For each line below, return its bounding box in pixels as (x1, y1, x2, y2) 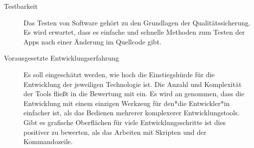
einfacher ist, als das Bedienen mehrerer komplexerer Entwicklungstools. (23, 107, 240, 118)
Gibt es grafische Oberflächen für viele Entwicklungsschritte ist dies (23, 117, 226, 127)
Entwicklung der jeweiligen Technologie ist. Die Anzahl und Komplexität (23, 79, 242, 89)
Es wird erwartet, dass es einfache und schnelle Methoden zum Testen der (23, 27, 245, 37)
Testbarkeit (4, 1, 38, 11)
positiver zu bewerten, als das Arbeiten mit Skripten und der (23, 127, 207, 137)
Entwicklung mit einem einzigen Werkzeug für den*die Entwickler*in (23, 98, 230, 108)
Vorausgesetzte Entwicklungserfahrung (4, 53, 119, 63)
